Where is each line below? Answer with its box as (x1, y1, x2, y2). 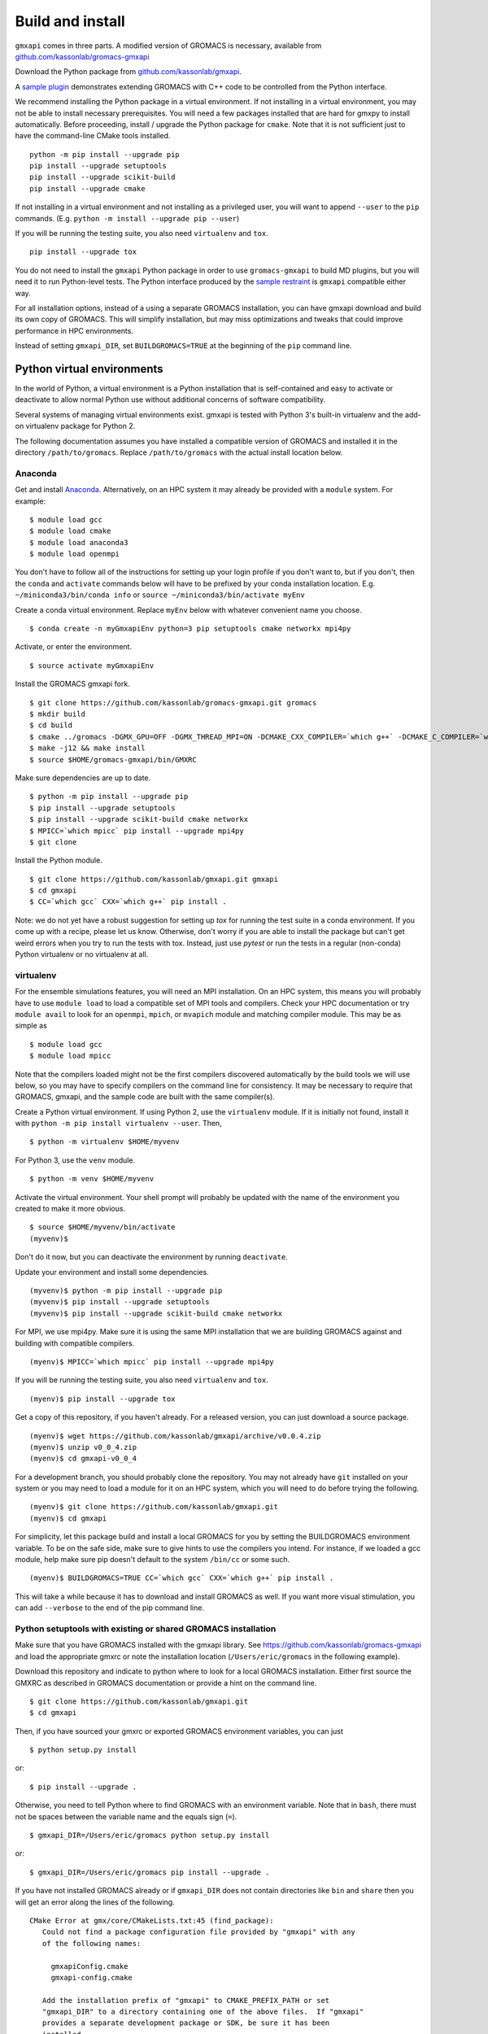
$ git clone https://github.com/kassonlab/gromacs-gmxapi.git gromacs (29, 698, 317, 707)
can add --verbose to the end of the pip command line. (15, 1603, 205, 1613)
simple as (15, 1021, 48, 1031)
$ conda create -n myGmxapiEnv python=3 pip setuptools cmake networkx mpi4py (29, 624, 351, 634)
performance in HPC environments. (15, 325, 134, 335)
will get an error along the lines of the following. (15, 1897, 175, 1907)
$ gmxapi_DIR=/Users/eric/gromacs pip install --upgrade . (29, 1867, 270, 1877)
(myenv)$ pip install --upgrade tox (29, 1394, 176, 1403)
